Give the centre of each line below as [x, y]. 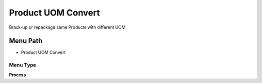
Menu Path [26, 41]
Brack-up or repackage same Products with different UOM [67, 27]
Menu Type [23, 65]
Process [17, 75]
